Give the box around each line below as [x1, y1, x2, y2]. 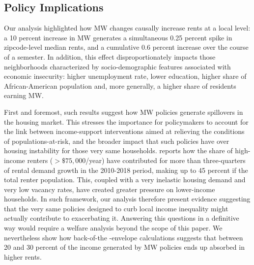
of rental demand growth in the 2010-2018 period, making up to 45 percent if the [4, 165, 248, 175]
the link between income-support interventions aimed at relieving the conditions [4, 126, 245, 136]
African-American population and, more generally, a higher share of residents [4, 80, 236, 91]
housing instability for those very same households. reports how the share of [4, 145, 233, 156]
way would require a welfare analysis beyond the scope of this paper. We [4, 223, 223, 233]
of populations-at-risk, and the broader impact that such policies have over [4, 135, 229, 146]
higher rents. [4, 251, 42, 262]
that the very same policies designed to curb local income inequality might [4, 203, 228, 213]
